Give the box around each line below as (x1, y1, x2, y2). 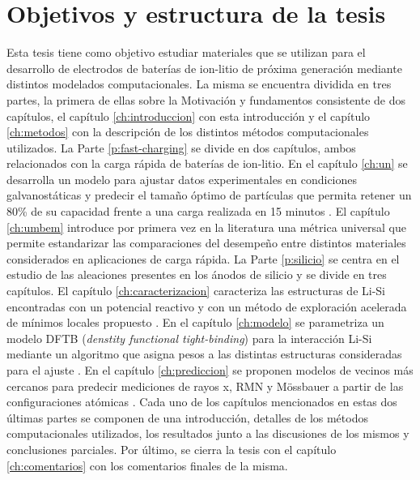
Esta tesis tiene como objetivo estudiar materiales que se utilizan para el (6, 44, 366, 61)
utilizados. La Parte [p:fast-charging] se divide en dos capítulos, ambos (6, 139, 356, 156)
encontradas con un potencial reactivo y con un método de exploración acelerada (6, 298, 407, 315)
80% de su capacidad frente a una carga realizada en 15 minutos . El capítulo (6, 203, 390, 220)
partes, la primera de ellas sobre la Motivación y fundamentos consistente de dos (6, 91, 405, 108)
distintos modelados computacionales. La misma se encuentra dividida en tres (6, 75, 392, 92)
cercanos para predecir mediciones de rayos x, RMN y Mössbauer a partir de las (6, 377, 404, 394)
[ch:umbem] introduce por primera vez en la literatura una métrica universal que (6, 218, 406, 235)
